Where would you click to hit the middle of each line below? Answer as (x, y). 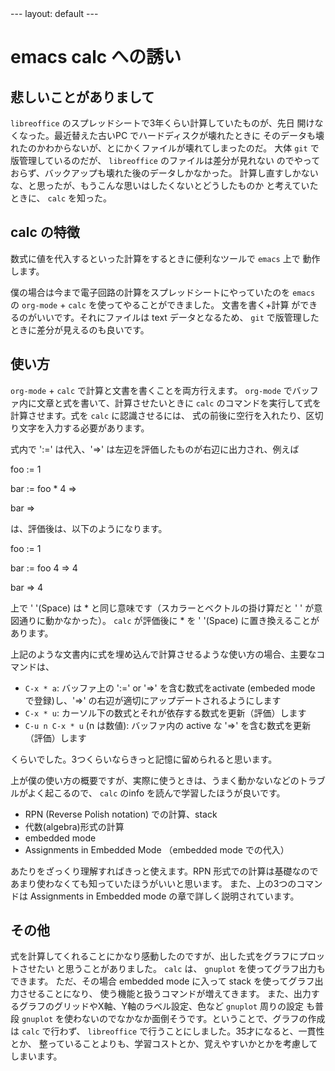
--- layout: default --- (54, 13)
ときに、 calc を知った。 (61, 198)
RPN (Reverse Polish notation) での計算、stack (121, 814)
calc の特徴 (45, 232)
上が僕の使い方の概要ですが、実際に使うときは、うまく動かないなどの (155, 780)
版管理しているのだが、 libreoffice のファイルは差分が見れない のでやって (165, 160)
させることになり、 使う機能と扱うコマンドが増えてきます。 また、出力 (165, 994)
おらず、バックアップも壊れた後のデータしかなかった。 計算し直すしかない (164, 173)
